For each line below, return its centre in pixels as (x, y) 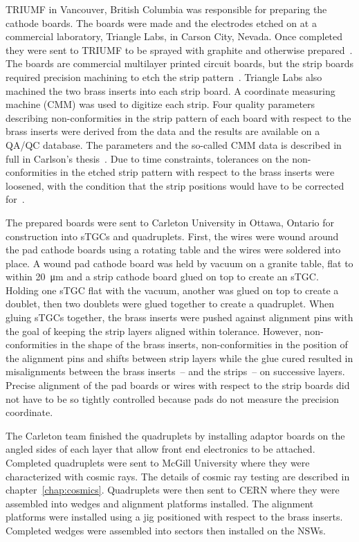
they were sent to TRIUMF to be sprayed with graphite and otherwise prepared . (179, 49)
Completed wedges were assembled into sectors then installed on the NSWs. (166, 530)
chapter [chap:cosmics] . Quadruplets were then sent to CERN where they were (173, 490)
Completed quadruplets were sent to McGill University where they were (158, 462)
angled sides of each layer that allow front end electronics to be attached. (160, 449)
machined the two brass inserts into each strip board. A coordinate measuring (171, 90)
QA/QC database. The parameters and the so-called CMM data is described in (174, 144)
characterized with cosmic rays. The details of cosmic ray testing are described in (178, 476)
